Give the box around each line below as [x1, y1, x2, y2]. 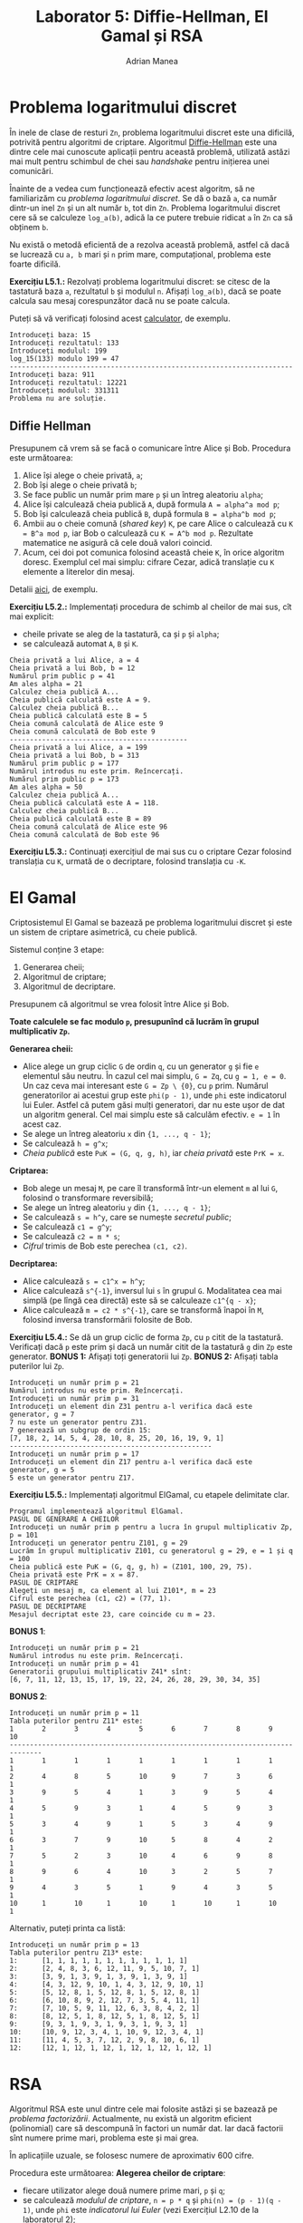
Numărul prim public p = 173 [9, 774, 119, 783]
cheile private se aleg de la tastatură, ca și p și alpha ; [22, 628, 220, 639]
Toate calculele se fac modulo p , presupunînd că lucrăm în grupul [9, 1016, 260, 1027]
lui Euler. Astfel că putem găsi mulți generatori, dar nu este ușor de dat [22, 1100, 285, 1111]
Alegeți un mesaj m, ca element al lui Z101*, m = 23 [9, 1587, 217, 1596]
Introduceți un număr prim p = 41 [9, 1659, 140, 1669]
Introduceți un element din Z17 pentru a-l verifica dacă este [9, 1458, 253, 1467]
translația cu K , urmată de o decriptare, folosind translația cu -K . [9, 855, 247, 867]
